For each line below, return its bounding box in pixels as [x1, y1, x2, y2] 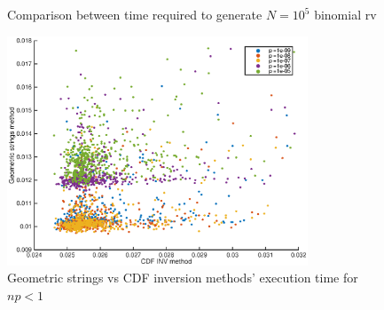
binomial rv [314, 5, 377, 23]
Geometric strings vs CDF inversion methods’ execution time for [7, 268, 358, 287]
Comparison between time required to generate [7, 5, 263, 23]
